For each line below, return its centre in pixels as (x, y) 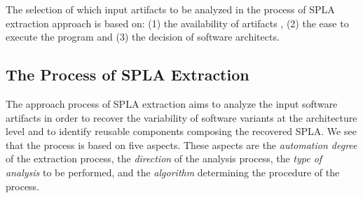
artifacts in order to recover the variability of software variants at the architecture (181, 117)
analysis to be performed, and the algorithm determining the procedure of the (173, 172)
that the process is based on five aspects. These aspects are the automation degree (181, 144)
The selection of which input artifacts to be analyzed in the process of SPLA (170, 9)
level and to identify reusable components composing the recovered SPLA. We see (181, 131)
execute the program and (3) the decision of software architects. (143, 37)
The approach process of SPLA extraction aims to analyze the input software (172, 103)
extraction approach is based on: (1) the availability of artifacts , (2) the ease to (177, 23)
